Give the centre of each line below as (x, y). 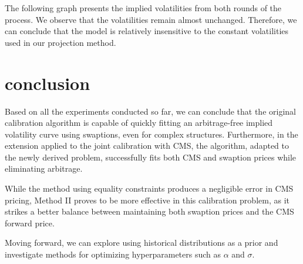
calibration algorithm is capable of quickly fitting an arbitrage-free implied (139, 123)
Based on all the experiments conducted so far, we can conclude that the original (150, 111)
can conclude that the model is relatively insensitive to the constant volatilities (147, 31)
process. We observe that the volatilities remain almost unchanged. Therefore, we (151, 19)
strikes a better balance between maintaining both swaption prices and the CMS (149, 211)
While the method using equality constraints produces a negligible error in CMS (149, 188)
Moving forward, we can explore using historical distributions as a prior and (142, 243)
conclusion (48, 83)
